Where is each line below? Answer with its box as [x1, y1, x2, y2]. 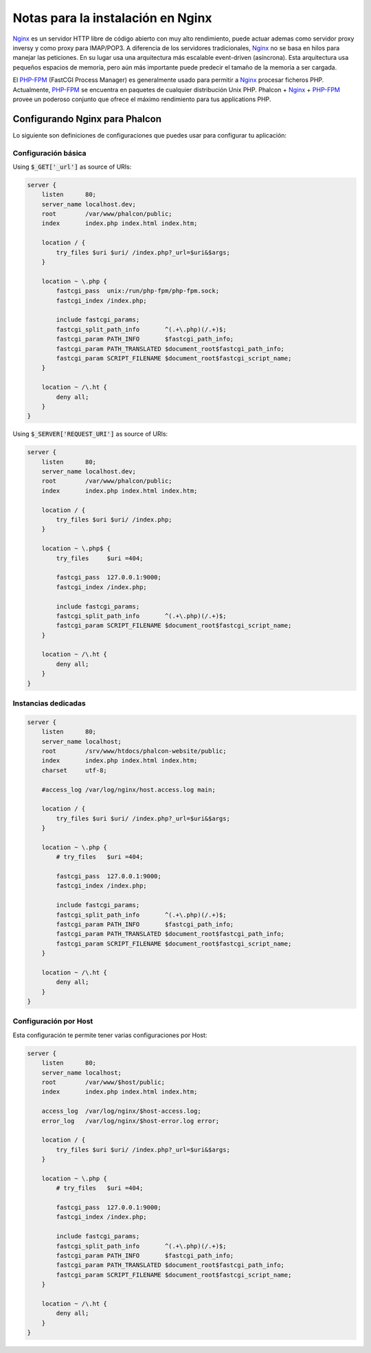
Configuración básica [12, 148, 87, 158]
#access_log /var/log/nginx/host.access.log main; [41, 785, 216, 793]
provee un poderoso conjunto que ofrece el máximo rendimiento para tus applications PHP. [12, 95, 271, 103]
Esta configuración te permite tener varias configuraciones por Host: [12, 1031, 207, 1039]
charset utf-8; [41, 766, 108, 774]
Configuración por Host [12, 1016, 93, 1026]
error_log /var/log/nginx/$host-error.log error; [41, 1117, 220, 1125]
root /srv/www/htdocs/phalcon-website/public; [41, 747, 227, 755]
